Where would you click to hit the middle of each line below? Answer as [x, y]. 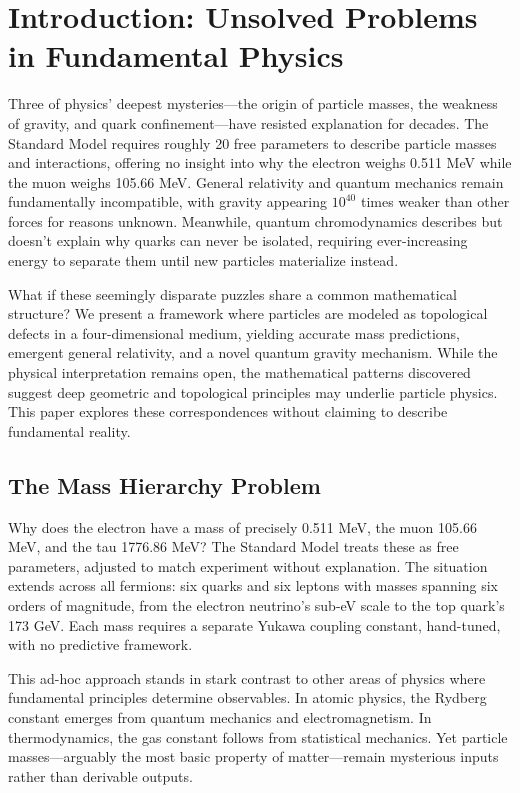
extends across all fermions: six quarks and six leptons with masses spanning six [253, 585]
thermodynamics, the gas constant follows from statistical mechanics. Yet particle [258, 736]
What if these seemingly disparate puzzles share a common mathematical [232, 293]
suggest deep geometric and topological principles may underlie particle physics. [253, 391]
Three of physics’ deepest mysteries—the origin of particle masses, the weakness [253, 103]
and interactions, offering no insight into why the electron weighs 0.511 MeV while [260, 162]
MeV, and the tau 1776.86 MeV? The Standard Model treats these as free [233, 546]
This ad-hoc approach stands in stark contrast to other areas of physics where [247, 677]
